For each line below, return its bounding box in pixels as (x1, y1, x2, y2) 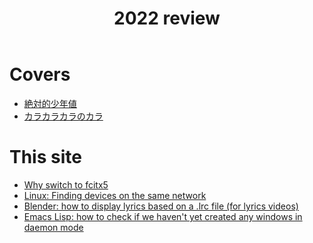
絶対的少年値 (23, 97, 77, 109)
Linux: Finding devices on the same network (23, 189, 207, 201)
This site (9, 146, 82, 169)
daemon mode (23, 221, 84, 233)
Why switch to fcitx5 (23, 178, 109, 191)
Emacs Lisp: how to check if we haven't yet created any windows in (23, 210, 303, 222)
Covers (9, 63, 71, 86)
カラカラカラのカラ (23, 110, 104, 122)
